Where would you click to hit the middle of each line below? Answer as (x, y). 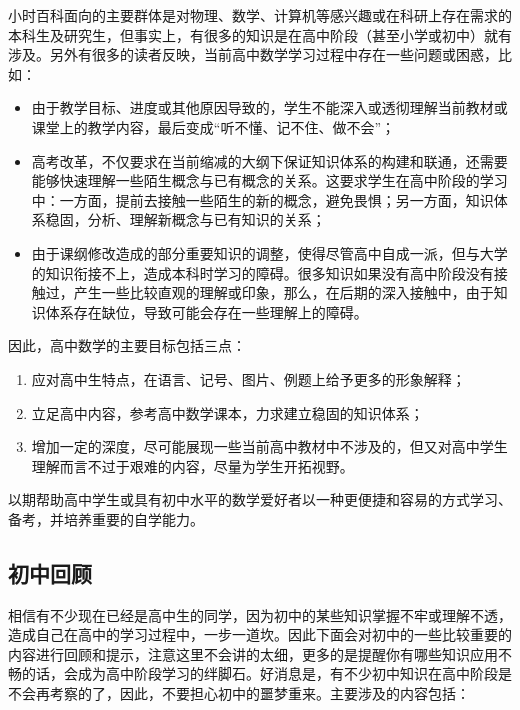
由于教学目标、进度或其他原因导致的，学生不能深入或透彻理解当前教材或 (269, 107)
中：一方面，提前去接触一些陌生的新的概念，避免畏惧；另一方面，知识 (262, 199)
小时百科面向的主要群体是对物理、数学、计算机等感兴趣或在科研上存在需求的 (260, 15)
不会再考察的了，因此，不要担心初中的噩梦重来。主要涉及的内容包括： (239, 693)
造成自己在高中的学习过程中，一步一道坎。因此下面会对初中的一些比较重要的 (260, 634)
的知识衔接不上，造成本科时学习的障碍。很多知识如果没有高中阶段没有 (262, 272)
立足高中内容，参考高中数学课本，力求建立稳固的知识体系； (227, 412)
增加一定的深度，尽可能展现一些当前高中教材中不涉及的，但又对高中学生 (269, 446)
